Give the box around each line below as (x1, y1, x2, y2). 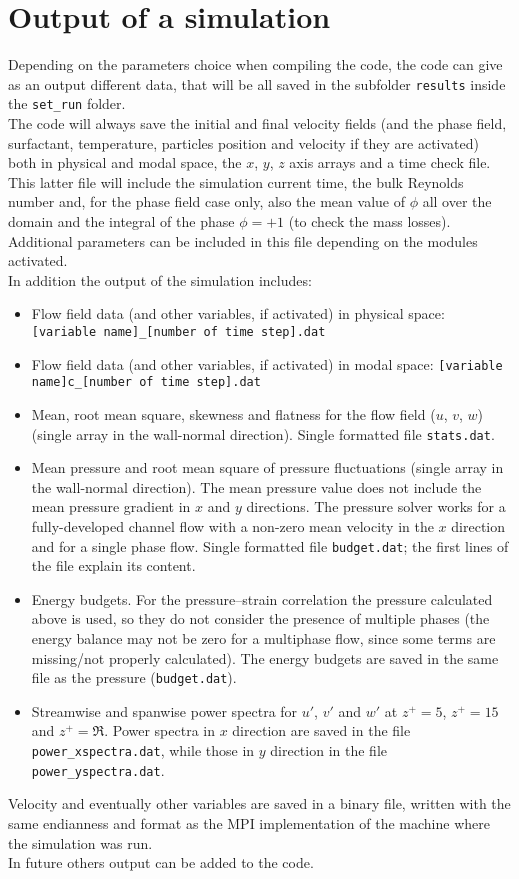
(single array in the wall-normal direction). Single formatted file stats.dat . (31, 423, 495, 444)
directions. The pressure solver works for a (246, 496, 506, 517)
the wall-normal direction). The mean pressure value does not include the (31, 476, 482, 497)
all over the (422, 191, 492, 212)
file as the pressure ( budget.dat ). (31, 667, 237, 688)
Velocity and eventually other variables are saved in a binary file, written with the (8, 793, 511, 814)
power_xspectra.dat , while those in (31, 740, 255, 761)
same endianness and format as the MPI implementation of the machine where (8, 812, 490, 833)
